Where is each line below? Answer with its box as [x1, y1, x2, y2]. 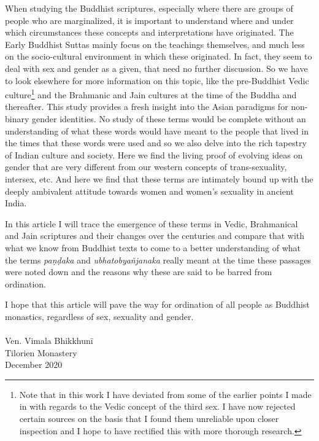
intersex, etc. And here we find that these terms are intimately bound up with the [5, 172, 313, 185]
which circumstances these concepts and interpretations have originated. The [5, 26, 294, 39]
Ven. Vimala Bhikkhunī [5, 334, 93, 347]
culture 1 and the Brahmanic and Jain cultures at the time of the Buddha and [5, 87, 297, 101]
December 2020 [5, 358, 63, 371]
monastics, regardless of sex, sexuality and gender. [5, 310, 194, 322]
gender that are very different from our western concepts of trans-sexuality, [5, 160, 287, 173]
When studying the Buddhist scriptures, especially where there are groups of [5, 2, 293, 14]
